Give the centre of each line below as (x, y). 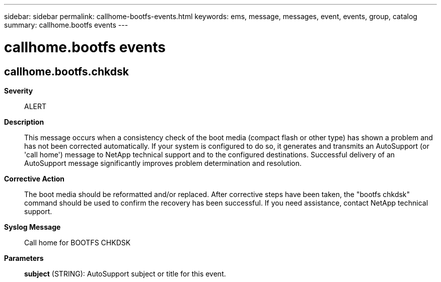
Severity (19, 90)
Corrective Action (34, 178)
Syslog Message (32, 227)
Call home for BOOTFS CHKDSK (78, 242)
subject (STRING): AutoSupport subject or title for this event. (125, 273)
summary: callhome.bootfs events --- (66, 25)
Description (24, 122)
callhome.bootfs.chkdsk (66, 71)
